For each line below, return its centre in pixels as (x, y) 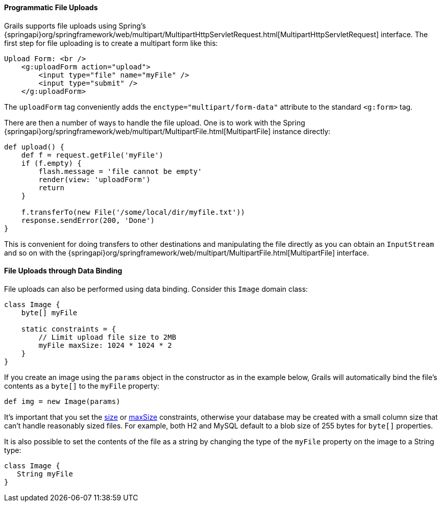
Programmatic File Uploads (51, 7)
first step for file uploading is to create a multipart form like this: (111, 43)
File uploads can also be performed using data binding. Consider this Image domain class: (156, 289)
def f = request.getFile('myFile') (92, 155)
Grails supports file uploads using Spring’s (75, 26)
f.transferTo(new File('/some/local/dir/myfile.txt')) (133, 212)
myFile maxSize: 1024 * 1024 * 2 (105, 345)
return (52, 187)
